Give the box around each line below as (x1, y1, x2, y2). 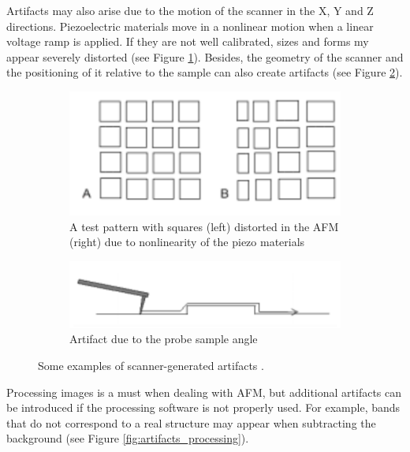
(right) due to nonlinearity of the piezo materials (69, 233, 305, 250)
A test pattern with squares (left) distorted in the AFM (69, 218, 339, 234)
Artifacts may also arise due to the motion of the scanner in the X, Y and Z (6, 2, 374, 18)
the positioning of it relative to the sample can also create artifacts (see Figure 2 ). (6, 64, 403, 80)
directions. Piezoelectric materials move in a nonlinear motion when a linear (6, 17, 374, 34)
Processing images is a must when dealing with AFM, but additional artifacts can (6, 383, 402, 400)
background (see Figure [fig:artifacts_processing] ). (6, 430, 249, 446)
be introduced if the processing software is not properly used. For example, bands (6, 399, 401, 416)
